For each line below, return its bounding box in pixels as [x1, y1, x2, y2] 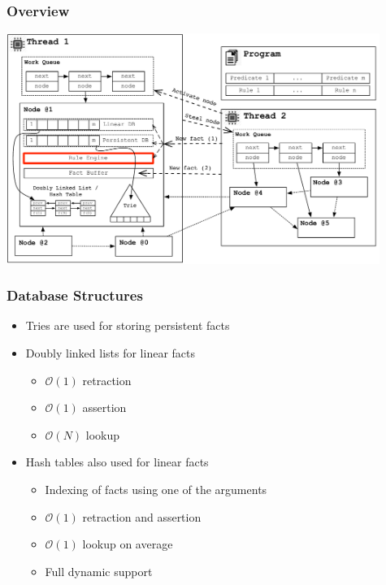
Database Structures [7, 285, 143, 305]
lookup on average [82, 535, 173, 552]
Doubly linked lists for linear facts [25, 344, 195, 362]
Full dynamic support [45, 562, 153, 579]
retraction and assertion [82, 508, 202, 525]
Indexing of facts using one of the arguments [45, 481, 267, 498]
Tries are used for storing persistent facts [25, 317, 230, 334]
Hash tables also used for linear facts [25, 453, 209, 470]
